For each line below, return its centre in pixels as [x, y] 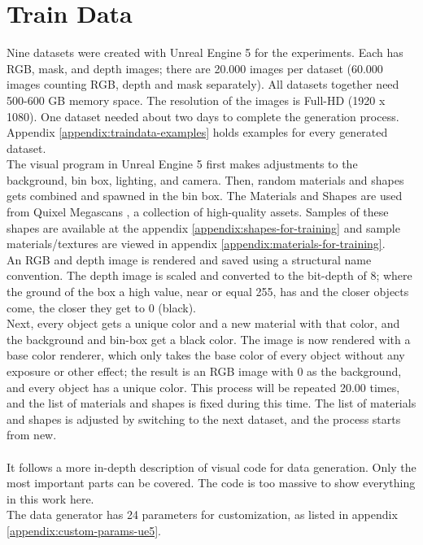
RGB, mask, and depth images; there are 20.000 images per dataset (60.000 [195, 68]
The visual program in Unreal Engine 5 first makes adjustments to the [182, 164]
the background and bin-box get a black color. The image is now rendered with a [209, 339]
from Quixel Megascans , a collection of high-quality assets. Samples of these [198, 212]
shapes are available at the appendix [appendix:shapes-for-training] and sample [203, 227]
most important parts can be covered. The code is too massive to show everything [211, 483]
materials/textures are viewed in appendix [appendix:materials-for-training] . [196, 244]
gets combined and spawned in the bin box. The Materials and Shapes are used [205, 196]
